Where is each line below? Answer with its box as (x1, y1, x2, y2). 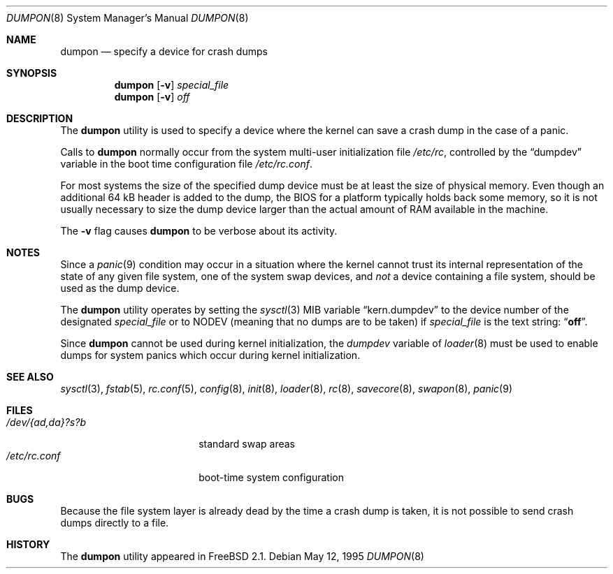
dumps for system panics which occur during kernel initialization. (60, 349, 361, 361)
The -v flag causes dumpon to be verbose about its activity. (60, 225, 338, 237)
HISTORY (6, 538, 50, 550)
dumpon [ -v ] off (114, 91, 190, 103)
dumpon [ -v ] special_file (114, 79, 229, 91)
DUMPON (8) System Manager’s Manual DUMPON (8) (6, 12, 249, 24)
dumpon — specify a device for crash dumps (60, 45, 268, 57)
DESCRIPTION (6, 112, 73, 124)
